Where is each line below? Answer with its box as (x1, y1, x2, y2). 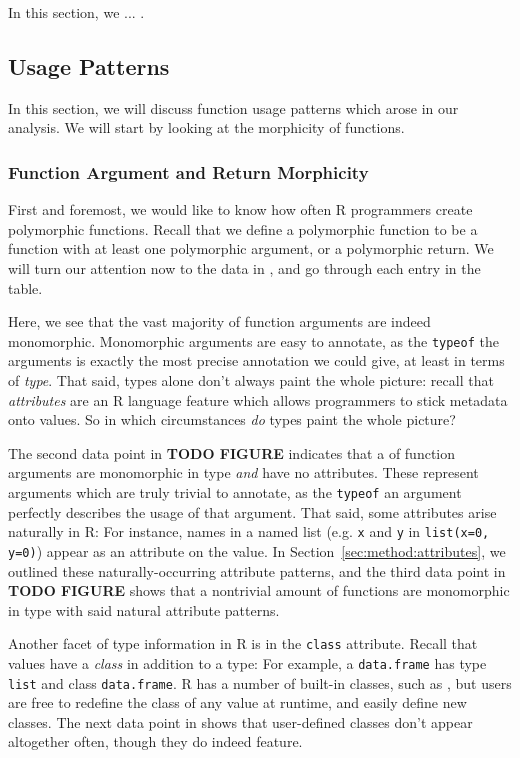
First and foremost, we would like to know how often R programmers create (8, 199, 473, 220)
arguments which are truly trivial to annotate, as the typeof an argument (8, 481, 462, 502)
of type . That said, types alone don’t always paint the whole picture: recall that (8, 370, 494, 391)
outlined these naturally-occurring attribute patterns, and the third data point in (8, 560, 506, 581)
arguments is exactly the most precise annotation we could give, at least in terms (8, 350, 505, 371)
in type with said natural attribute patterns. (8, 599, 280, 620)
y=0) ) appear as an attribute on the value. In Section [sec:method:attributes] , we (8, 540, 506, 561)
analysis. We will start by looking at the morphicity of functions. (8, 117, 405, 138)
